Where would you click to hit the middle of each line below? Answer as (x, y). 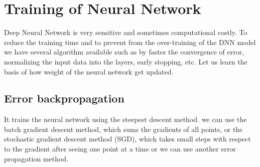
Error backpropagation (64, 98)
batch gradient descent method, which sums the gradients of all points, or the (123, 129)
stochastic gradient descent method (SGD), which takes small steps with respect (127, 139)
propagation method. (36, 158)
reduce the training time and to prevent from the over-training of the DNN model (130, 42)
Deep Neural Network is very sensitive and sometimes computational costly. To (126, 32)
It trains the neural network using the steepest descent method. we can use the (125, 119)
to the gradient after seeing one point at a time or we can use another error (120, 149)
